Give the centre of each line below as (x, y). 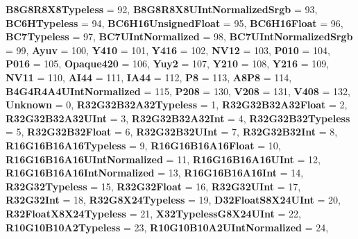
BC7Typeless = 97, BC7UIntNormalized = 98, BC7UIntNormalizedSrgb (179, 36)
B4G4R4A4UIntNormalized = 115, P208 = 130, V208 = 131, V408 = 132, (178, 91)
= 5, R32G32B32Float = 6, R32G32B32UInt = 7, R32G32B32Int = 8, (172, 132)
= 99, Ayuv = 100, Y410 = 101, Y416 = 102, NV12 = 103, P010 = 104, (168, 50)
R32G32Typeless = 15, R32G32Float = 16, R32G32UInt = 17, (153, 186)
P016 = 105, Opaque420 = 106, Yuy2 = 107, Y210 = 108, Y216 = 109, (168, 64)
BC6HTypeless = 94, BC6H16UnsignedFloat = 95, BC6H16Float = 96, (174, 23)
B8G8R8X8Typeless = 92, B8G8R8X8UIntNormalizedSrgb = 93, (162, 9)
